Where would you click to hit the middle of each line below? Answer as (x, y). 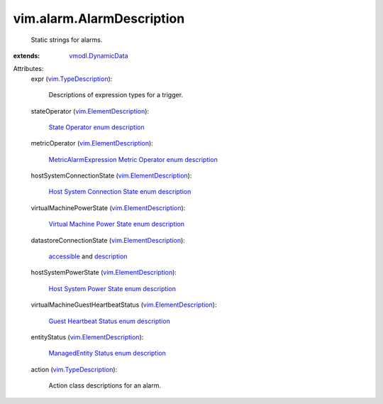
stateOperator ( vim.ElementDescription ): (90, 111)
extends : (27, 55)
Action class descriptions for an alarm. (105, 386)
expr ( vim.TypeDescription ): (72, 79)
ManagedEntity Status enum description (107, 353)
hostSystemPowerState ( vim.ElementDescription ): (104, 273)
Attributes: (28, 69)
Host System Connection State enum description (120, 192)
